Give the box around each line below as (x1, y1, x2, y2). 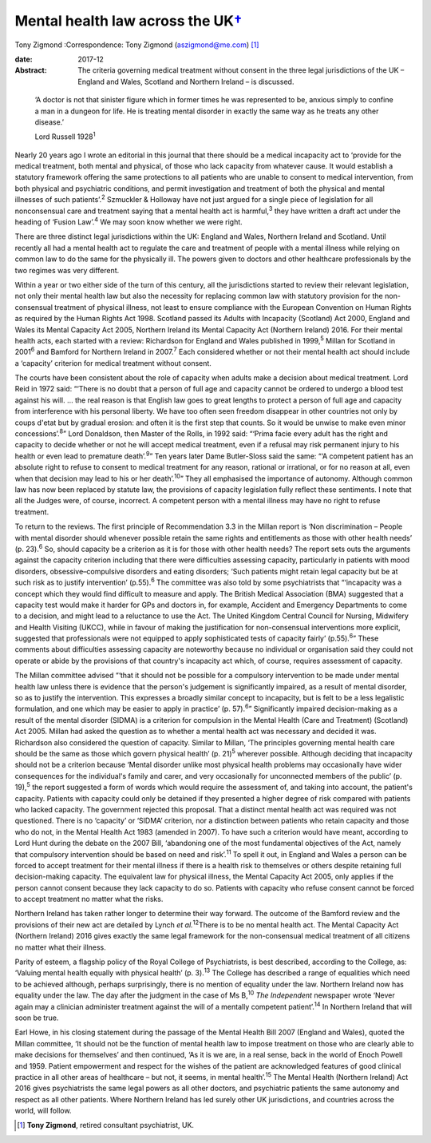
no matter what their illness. (14, 943, 107, 952)
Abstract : (14, 65, 47, 75)
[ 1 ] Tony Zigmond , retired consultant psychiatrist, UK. (17, 1121, 195, 1130)
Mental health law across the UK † (14, 12, 243, 30)
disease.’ (34, 117, 64, 127)
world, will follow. (14, 1106, 72, 1116)
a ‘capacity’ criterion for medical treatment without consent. (14, 358, 212, 367)
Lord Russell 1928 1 (34, 130, 96, 141)
